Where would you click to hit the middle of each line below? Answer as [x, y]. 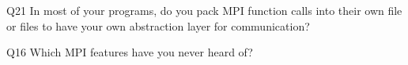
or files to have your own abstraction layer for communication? [158, 25]
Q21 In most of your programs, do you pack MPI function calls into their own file [204, 10]
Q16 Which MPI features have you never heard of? [130, 52]
